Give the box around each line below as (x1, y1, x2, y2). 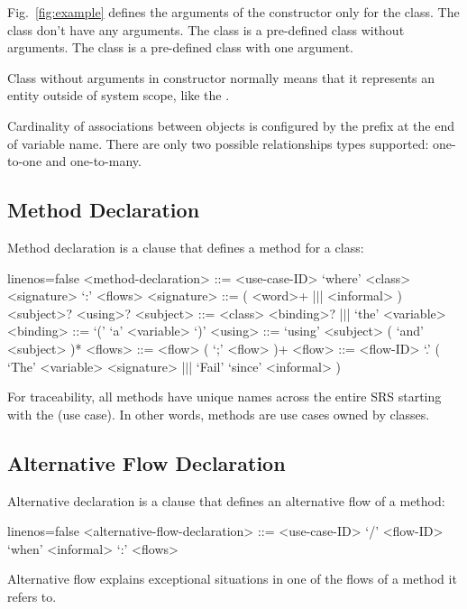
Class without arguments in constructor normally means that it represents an (7, 68, 435, 87)
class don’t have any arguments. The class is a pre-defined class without (7, 20, 405, 39)
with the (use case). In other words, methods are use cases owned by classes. (7, 404, 430, 423)
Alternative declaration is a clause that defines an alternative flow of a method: (7, 491, 445, 510)
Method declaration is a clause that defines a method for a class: (7, 237, 364, 256)
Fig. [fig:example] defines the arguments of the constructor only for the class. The (7, 3, 460, 21)
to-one (7, 152, 42, 171)
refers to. (7, 586, 57, 605)
